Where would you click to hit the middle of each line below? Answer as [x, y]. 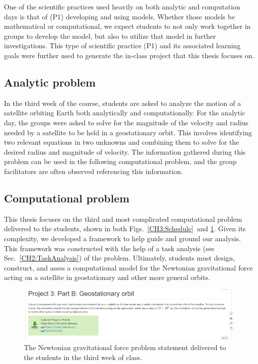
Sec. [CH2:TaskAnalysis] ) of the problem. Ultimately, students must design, [120, 258]
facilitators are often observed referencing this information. [93, 171]
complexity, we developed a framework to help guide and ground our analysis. [123, 238]
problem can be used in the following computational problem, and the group [121, 161]
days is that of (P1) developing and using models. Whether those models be [120, 16]
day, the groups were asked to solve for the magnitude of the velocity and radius [126, 122]
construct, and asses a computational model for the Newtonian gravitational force [129, 267]
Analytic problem [50, 82]
